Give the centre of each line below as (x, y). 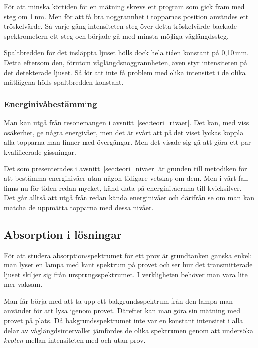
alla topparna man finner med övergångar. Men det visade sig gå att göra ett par (128, 142)
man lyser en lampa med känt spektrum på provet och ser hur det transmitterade (128, 265)
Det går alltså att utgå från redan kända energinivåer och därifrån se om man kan (129, 198)
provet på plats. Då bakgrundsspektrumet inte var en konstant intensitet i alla (124, 320)
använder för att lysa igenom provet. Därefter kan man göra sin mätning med (122, 310)
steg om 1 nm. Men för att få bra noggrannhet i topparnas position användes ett (126, 16)
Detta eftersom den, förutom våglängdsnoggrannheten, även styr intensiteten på (126, 62)
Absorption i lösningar (63, 234)
